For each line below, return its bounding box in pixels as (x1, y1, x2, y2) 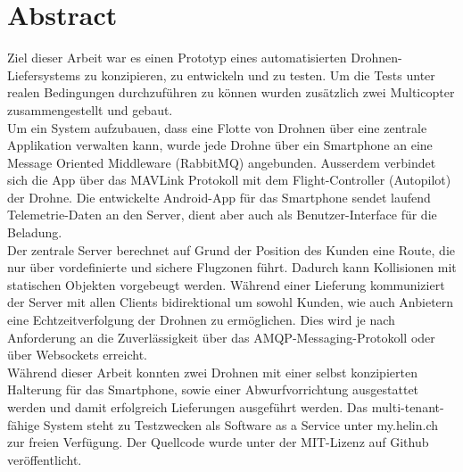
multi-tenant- (371, 398, 444, 416)
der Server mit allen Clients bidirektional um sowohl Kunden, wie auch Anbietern (7, 293, 454, 311)
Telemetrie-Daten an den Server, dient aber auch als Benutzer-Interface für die (7, 205, 437, 224)
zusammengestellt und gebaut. (7, 100, 173, 119)
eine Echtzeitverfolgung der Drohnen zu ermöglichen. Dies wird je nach (7, 311, 395, 329)
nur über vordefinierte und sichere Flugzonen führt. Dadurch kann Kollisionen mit (7, 258, 457, 277)
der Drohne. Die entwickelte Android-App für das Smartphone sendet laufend (7, 187, 431, 206)
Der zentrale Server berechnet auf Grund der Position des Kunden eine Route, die (7, 240, 456, 259)
